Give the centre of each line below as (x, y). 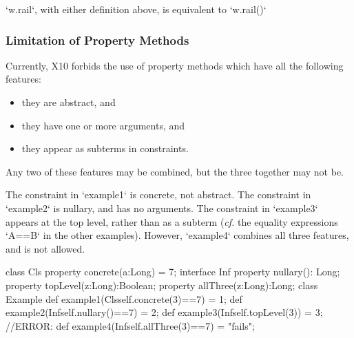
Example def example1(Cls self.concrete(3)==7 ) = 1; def (124, 298)
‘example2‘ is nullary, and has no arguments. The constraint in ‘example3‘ (162, 208)
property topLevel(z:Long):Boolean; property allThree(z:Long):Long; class (162, 285)
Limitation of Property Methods (97, 40)
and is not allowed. (45, 248)
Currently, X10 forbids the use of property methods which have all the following (175, 65)
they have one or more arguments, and (103, 125)
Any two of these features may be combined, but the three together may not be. (175, 171)
